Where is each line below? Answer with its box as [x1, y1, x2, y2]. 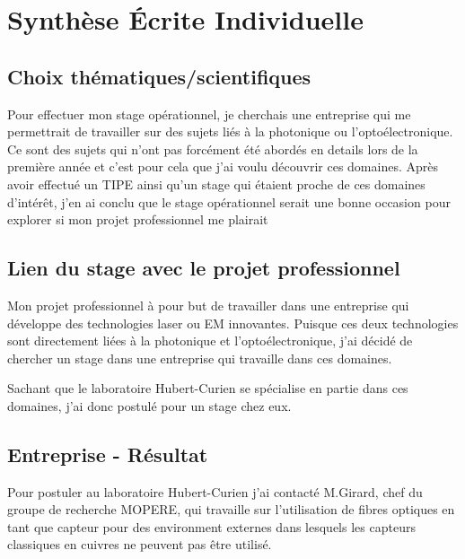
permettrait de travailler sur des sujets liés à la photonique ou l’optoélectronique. [7, 122, 453, 141]
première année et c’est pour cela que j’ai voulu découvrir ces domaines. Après [7, 157, 439, 176]
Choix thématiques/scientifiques [7, 62, 311, 90]
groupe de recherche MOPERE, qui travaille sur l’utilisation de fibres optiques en [7, 500, 455, 519]
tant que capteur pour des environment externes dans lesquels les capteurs [7, 517, 416, 536]
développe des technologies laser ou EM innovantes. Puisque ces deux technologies [7, 313, 459, 332]
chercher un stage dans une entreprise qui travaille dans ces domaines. [7, 348, 392, 367]
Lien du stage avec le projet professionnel [7, 254, 400, 282]
